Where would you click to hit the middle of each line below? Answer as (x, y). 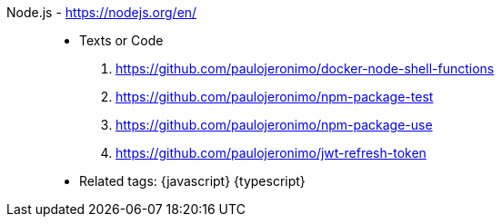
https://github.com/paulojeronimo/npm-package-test (275, 97)
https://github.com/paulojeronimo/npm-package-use (274, 125)
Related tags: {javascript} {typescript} (192, 181)
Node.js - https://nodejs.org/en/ (102, 12)
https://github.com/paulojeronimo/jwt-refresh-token (271, 153)
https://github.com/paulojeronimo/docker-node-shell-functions (305, 68)
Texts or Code (121, 40)
